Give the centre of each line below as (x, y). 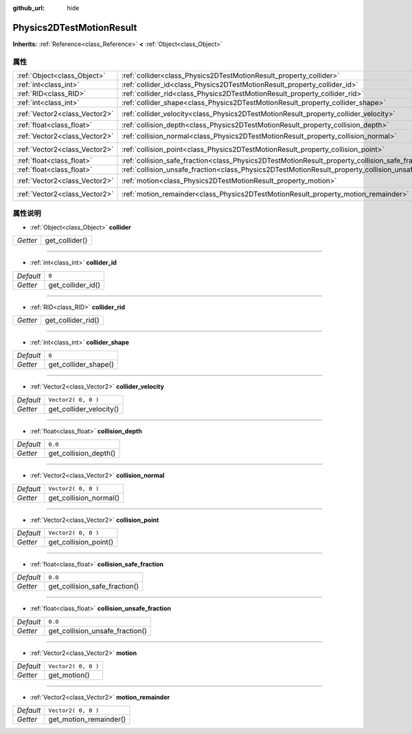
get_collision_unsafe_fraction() (98, 630)
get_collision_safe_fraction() (94, 586)
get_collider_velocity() (84, 409)
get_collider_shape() (81, 365)
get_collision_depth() (82, 453)
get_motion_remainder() (87, 720)
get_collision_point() (81, 542)
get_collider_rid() (72, 320)
